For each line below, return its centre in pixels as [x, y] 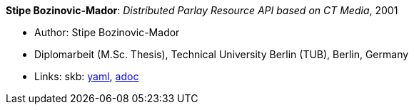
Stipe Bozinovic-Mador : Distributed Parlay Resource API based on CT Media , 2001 [202, 10]
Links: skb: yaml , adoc [87, 76]
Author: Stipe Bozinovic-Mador [107, 32]
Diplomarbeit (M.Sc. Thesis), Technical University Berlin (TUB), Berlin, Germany [222, 54]
